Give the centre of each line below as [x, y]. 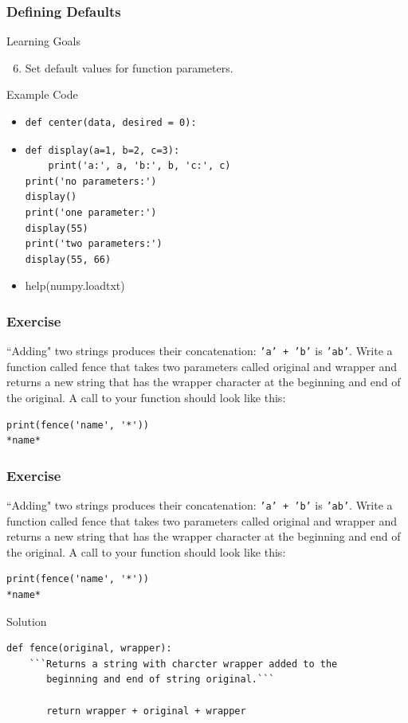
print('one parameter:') [91, 212]
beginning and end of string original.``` [161, 680]
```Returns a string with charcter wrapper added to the [183, 664]
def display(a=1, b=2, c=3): [102, 150]
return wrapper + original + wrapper [146, 711]
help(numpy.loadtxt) [75, 285]
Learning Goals [43, 41]
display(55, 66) [68, 259]
